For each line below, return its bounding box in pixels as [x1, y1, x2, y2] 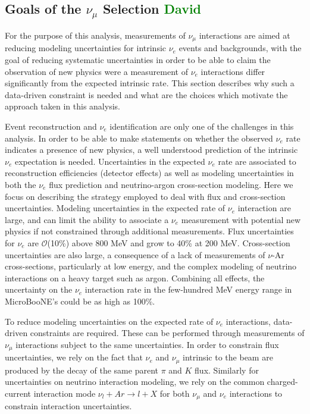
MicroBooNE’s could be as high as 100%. [5, 294, 155, 307]
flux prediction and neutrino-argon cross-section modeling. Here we [49, 178, 293, 190]
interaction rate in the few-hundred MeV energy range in [84, 283, 292, 296]
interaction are [237, 202, 291, 214]
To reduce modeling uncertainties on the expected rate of [5, 315, 214, 327]
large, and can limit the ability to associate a [5, 213, 169, 225]
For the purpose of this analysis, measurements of [5, 29, 186, 41]
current [5, 387, 32, 399]
